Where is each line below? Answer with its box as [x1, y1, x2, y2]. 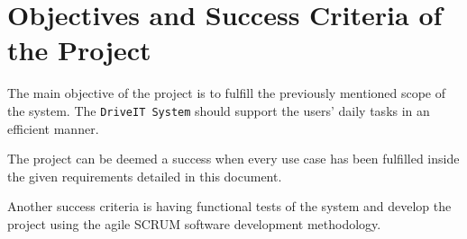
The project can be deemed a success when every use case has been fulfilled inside [7, 149, 460, 168]
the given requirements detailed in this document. [7, 166, 282, 185]
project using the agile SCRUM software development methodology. [7, 214, 381, 233]
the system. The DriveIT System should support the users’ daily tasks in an [7, 101, 430, 119]
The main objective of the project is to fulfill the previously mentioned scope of [7, 84, 446, 102]
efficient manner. [7, 119, 99, 137]
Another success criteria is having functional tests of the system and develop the [7, 197, 452, 216]
